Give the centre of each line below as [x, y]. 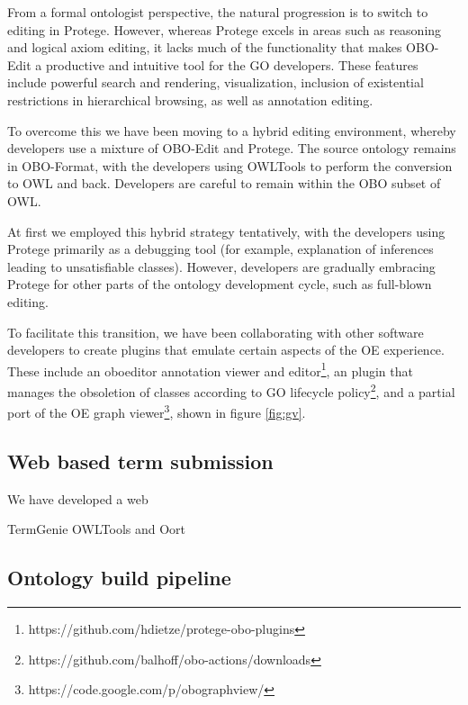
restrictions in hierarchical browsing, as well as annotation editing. [190, 99]
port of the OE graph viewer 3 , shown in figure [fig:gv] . [157, 411]
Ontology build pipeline [119, 578]
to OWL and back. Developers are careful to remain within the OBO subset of [224, 183]
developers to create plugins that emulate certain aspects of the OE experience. [226, 350]
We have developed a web [78, 498]
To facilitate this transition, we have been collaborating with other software [216, 332]
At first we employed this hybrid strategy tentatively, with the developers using [226, 231]
